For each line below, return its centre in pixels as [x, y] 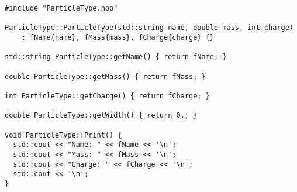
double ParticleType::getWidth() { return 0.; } [101, 116]
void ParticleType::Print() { [63, 135]
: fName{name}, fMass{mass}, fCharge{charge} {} [118, 37]
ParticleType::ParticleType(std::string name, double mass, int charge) [149, 28]
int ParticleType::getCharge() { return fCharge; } [107, 96]
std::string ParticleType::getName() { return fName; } [116, 57]
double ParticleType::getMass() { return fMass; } [105, 76]
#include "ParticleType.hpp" [61, 8]
